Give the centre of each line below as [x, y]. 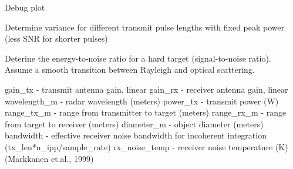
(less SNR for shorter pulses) [56, 38]
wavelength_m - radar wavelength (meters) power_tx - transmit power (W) [142, 101]
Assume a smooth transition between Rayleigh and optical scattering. [130, 70]
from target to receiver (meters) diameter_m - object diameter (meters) [134, 124]
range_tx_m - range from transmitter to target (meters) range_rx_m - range [146, 112]
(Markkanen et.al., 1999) [49, 158]
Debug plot [25, 7]
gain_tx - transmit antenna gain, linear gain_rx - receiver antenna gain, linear [146, 89]
